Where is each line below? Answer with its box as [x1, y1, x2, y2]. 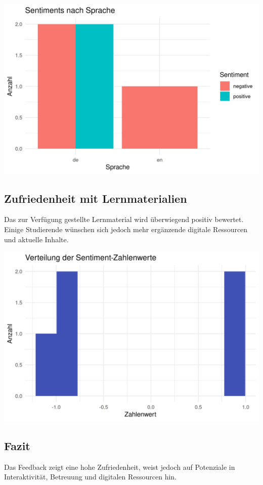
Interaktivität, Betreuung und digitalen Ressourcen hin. [4, 471, 177, 482]
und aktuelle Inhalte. [4, 234, 69, 244]
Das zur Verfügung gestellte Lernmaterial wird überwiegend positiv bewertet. [4, 214, 244, 225]
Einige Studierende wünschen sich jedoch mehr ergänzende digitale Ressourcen [4, 224, 248, 235]
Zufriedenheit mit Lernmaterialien [4, 190, 187, 206]
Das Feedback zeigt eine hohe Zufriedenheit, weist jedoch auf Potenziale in [4, 461, 235, 472]
